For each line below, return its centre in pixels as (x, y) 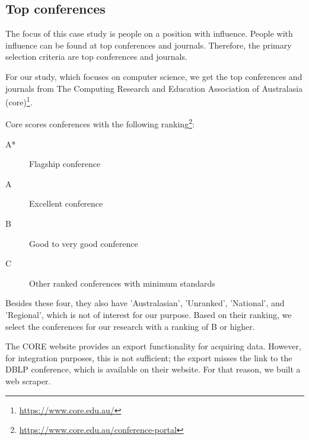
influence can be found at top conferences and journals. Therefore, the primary (149, 45)
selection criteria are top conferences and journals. (96, 57)
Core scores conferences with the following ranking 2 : (100, 123)
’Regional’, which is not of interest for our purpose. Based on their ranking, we (149, 315)
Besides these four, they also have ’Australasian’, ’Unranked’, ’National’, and (145, 303)
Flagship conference (65, 164)
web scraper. (28, 380)
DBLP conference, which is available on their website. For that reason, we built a (153, 369)
